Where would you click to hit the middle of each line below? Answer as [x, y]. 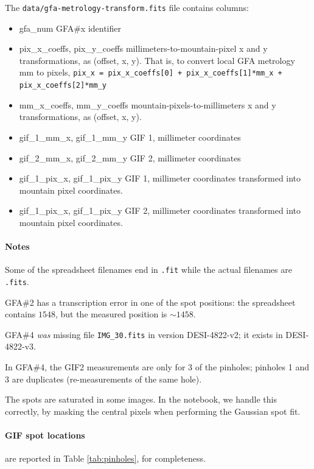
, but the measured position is [111, 314]
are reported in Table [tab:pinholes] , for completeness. [105, 458]
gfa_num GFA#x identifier [70, 28]
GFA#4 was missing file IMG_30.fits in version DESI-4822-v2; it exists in [144, 334]
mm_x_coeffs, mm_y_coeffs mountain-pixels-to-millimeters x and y [148, 104]
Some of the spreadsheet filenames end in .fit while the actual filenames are [148, 270]
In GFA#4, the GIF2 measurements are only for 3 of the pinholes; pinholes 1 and [157, 367]
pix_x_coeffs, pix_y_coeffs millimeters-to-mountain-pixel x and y [143, 48]
